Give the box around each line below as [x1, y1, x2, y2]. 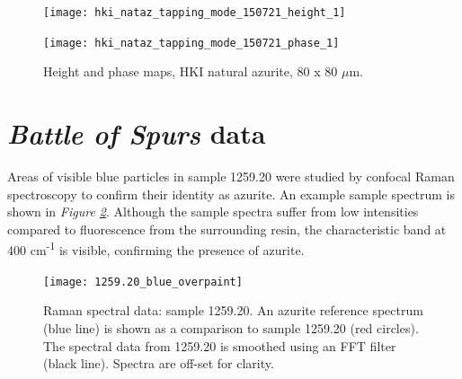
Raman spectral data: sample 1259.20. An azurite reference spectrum [43, 301, 423, 320]
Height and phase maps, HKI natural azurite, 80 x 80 [43, 62, 338, 81]
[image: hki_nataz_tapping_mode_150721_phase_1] [43, 36, 340, 49]
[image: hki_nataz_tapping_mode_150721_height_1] [43, 6, 346, 19]
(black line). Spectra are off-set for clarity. [43, 354, 274, 373]
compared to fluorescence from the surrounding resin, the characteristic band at [7, 219, 447, 238]
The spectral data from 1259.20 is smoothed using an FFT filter [43, 336, 396, 355]
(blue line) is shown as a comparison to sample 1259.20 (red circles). [43, 318, 419, 337]
